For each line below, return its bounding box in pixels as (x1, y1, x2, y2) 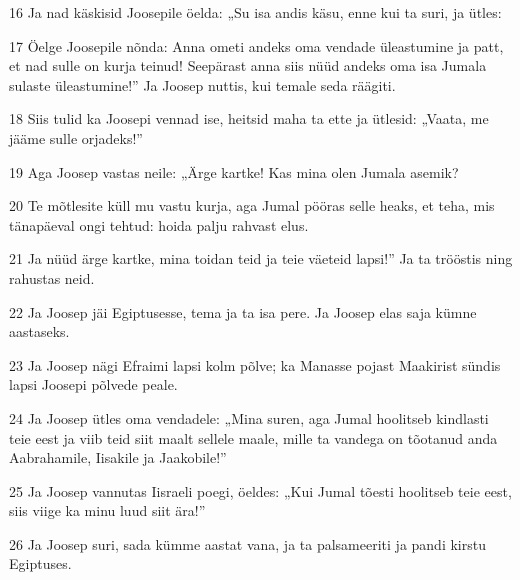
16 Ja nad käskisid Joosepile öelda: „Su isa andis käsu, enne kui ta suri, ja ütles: (9, 2, 502, 22)
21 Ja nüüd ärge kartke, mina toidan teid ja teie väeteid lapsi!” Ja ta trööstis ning (9, 248, 513, 269)
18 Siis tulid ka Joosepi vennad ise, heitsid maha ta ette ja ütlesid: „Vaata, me (9, 108, 489, 129)
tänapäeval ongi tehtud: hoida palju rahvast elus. (9, 214, 309, 235)
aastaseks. (9, 321, 70, 342)
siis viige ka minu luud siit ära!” (9, 500, 206, 521)
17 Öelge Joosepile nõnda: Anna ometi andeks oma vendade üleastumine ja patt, (9, 35, 504, 56)
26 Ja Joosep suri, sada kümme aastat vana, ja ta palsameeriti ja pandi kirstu (9, 533, 486, 554)
